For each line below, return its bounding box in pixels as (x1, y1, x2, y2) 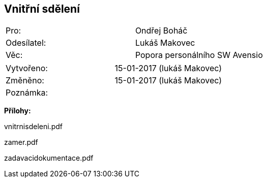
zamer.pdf (4, 138, 38, 147)
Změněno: (6, 75, 44, 86)
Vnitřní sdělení (4, 3, 80, 15)
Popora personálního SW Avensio (135, 50, 263, 60)
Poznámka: (6, 87, 48, 98)
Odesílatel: (6, 38, 46, 48)
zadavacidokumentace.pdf (4, 154, 94, 163)
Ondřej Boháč (135, 25, 188, 36)
